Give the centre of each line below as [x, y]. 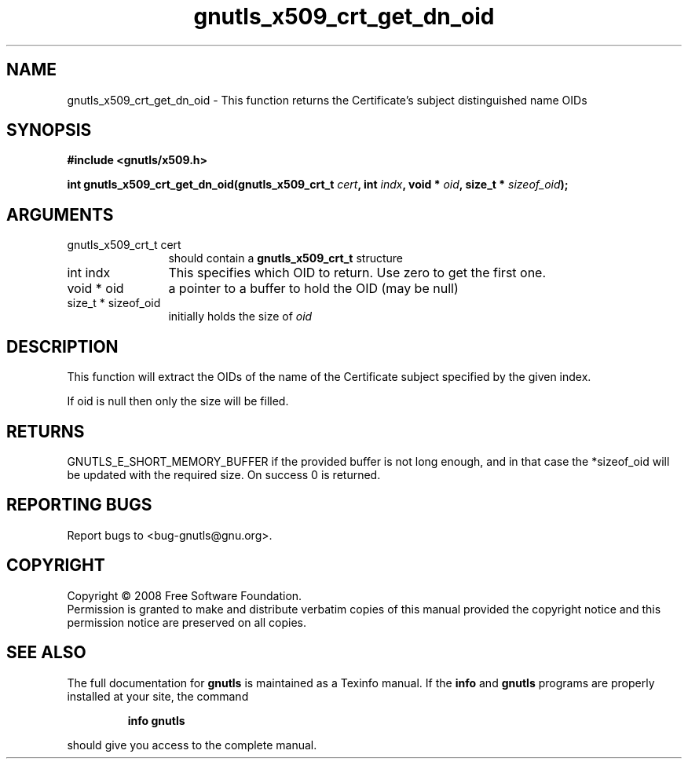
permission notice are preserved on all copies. [187, 622]
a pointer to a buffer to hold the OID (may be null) [313, 289]
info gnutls [156, 720]
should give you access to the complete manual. [192, 745]
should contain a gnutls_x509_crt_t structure [285, 258]
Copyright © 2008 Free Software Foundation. [185, 595]
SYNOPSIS [49, 130]
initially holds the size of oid [240, 317]
